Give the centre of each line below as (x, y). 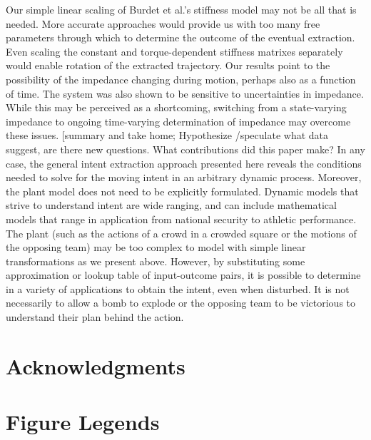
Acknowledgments (96, 365)
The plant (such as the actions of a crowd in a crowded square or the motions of (181, 233)
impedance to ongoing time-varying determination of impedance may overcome (178, 121)
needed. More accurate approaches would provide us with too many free (163, 23)
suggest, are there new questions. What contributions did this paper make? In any (185, 149)
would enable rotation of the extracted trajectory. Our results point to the (168, 65)
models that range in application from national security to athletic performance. (181, 219)
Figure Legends (83, 422)
